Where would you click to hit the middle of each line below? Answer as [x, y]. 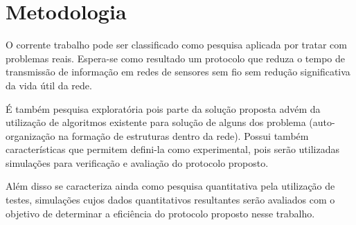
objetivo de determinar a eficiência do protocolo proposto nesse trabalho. [160, 213]
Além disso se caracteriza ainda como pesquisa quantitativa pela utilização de [170, 186]
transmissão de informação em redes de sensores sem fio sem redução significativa [178, 72]
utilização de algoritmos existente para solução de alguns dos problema [156, 122]
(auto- [322, 122]
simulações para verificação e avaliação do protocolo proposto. [137, 162]
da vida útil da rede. [49, 85]
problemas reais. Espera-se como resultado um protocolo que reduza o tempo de [175, 58]
